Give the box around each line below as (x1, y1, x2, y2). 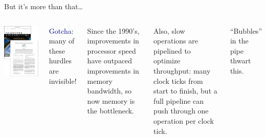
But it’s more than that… (4, 1, 83, 11)
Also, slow (153, 25, 185, 36)
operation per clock (153, 115, 214, 126)
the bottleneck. (87, 105, 134, 116)
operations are (153, 35, 198, 46)
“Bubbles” (230, 25, 262, 36)
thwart (230, 55, 251, 66)
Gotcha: (49, 25, 74, 36)
